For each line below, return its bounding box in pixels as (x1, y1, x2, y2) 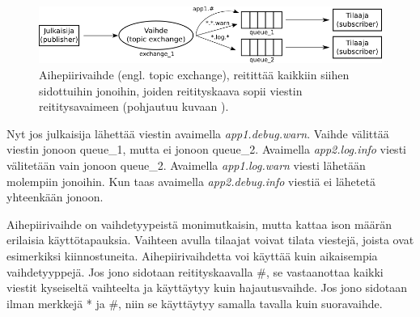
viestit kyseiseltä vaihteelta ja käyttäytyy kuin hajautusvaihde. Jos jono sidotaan (6, 279, 407, 296)
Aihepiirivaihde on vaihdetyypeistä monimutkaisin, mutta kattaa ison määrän (6, 215, 392, 232)
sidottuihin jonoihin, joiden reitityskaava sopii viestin (39, 82, 303, 99)
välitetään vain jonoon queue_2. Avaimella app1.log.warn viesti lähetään (6, 157, 366, 174)
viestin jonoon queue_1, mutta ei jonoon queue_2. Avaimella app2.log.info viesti (6, 141, 406, 158)
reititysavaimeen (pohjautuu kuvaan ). (39, 98, 229, 115)
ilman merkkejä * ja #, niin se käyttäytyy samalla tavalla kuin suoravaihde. (6, 294, 383, 311)
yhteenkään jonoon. (6, 188, 104, 205)
